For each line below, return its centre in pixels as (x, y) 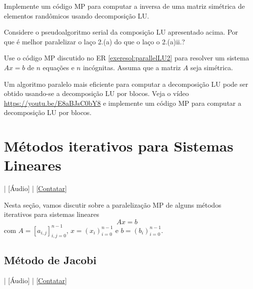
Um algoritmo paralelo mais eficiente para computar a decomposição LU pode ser (126, 84)
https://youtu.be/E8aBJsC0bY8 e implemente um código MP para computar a (123, 103)
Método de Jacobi (50, 260)
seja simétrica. (211, 67)
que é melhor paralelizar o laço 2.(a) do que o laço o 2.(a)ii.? (95, 41)
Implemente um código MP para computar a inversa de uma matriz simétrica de (125, 6)
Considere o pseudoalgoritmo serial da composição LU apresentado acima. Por (121, 32)
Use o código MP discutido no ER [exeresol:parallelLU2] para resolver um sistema (126, 58)
